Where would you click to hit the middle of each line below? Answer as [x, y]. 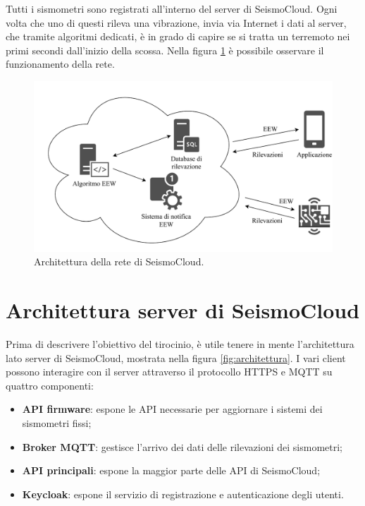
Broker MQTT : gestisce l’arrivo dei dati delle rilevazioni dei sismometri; [182, 446]
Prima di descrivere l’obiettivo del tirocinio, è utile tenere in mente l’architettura [180, 344]
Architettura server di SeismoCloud [183, 310]
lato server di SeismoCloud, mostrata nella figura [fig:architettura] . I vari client [176, 357]
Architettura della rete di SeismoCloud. [119, 261]
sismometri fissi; [57, 423]
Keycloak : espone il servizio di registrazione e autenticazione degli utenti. [183, 494]
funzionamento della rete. [60, 64]
